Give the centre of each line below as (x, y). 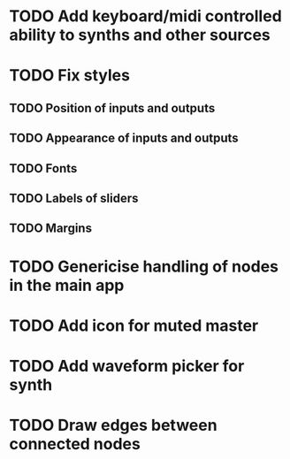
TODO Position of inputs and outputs (112, 108)
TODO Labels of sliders (74, 198)
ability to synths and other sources (140, 35)
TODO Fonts (43, 168)
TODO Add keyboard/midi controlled (146, 16)
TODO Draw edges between (114, 425)
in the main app (67, 285)
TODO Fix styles (70, 76)
